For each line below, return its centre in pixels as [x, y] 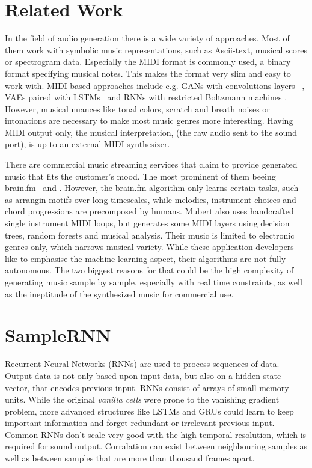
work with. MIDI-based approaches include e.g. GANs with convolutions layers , [155, 85]
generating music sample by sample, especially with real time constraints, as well [154, 282]
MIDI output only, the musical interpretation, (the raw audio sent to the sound [151, 132]
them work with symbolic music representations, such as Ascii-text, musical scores [156, 50]
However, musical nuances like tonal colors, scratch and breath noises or [137, 108]
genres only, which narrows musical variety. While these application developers [149, 247]
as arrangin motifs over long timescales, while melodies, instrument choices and [151, 199]
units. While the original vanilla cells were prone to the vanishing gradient [142, 399]
